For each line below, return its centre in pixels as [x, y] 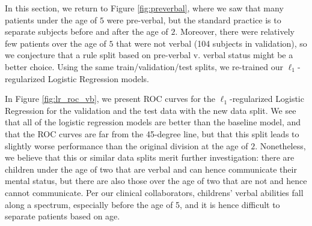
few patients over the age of [56, 43]
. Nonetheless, [280, 145]
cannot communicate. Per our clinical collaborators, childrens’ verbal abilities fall [154, 192]
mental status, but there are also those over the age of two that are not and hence [156, 181]
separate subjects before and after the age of [87, 31]
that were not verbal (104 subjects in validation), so [212, 43]
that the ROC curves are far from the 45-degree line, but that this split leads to [152, 133]
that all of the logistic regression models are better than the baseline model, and [153, 122]
